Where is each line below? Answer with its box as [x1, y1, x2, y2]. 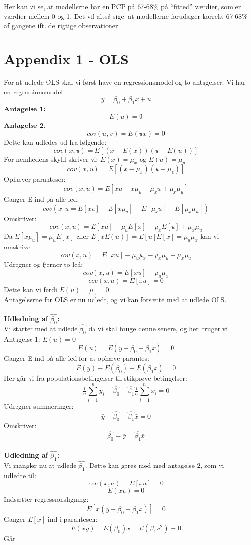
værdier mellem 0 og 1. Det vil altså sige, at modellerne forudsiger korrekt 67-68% [4, 11, 248, 21]
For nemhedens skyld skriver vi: [4, 154, 98, 164]
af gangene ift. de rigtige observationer [4, 20, 118, 31]
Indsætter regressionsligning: [4, 494, 89, 504]
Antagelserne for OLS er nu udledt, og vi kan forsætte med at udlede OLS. [4, 294, 227, 304]
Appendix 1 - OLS [4, 48, 129, 68]
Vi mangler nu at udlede [4, 460, 77, 470]
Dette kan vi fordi [4, 284, 57, 294]
